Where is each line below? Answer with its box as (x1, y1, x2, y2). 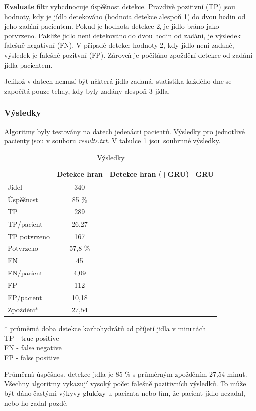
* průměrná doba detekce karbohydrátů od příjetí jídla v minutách (4, 323, 206, 333)
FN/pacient (8, 268, 43, 278)
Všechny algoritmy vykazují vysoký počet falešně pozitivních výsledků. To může (4, 378, 246, 388)
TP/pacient (8, 218, 43, 229)
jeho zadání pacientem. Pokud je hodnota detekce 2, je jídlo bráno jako (4, 21, 219, 31)
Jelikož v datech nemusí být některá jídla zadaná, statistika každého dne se (4, 76, 232, 86)
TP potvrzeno (8, 231, 50, 241)
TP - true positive (4, 333, 59, 343)
